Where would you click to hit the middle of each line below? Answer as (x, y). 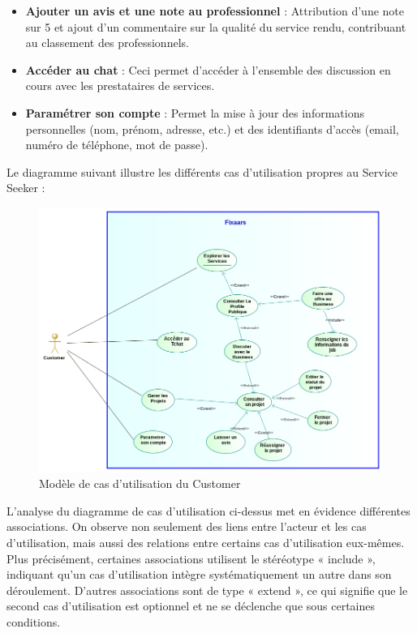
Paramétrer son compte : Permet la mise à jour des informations (195, 112)
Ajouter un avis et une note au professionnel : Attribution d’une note (215, 11)
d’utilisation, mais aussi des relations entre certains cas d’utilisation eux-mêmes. (206, 542)
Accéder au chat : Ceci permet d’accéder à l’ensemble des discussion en (208, 69)
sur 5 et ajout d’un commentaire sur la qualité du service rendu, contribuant (216, 26)
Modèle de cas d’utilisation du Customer (140, 483)
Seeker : (26, 188)
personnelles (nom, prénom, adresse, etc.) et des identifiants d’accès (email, (212, 128)
